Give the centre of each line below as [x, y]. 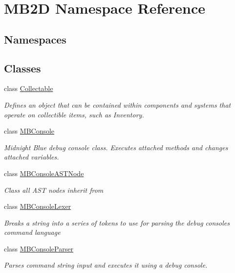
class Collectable [29, 88]
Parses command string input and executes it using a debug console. [106, 265]
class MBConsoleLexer [38, 206]
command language [32, 232]
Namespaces [35, 39]
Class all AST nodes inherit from [54, 190]
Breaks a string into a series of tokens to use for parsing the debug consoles [117, 222]
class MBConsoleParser [39, 248]
